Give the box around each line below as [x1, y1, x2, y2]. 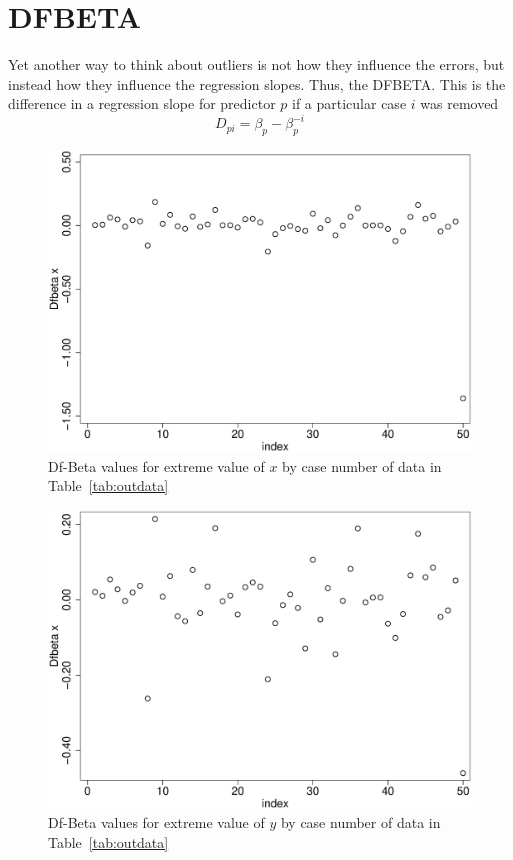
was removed [420, 93, 499, 114]
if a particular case [292, 93, 407, 114]
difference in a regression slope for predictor [8, 93, 276, 114]
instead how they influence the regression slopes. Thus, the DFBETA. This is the [8, 73, 506, 94]
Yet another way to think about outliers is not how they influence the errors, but [8, 54, 505, 75]
